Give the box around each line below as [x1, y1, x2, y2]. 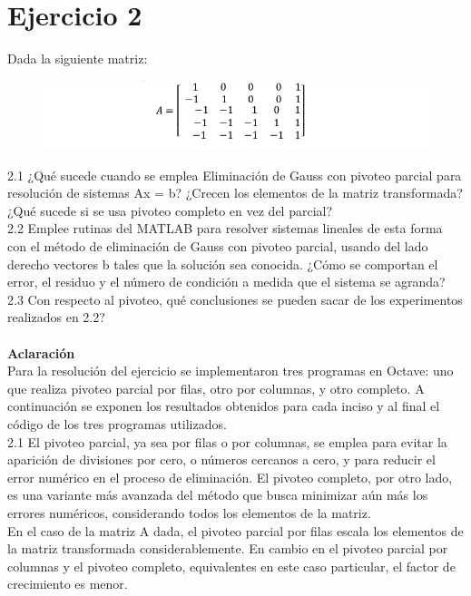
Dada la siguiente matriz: [7, 49, 148, 68]
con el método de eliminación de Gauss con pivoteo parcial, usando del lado [7, 237, 428, 256]
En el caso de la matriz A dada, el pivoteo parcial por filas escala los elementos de [7, 521, 464, 540]
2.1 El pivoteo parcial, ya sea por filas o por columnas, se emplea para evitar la [7, 432, 447, 451]
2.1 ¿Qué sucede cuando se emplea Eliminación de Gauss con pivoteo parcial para [7, 165, 462, 184]
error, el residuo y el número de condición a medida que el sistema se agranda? [7, 272, 446, 291]
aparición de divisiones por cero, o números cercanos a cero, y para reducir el [7, 450, 436, 469]
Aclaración [7, 343, 75, 362]
